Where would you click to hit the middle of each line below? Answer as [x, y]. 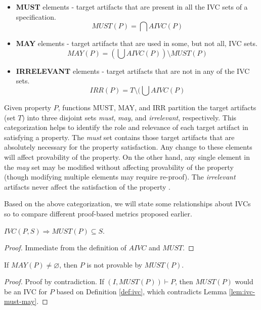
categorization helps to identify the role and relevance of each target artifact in [126, 127]
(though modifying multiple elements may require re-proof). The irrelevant [120, 177]
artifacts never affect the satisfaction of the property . [87, 186]
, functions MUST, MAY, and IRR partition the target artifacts [157, 107]
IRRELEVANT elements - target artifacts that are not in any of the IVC [133, 71]
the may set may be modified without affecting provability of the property [119, 167]
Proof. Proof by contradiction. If [54, 281]
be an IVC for [26, 291]
